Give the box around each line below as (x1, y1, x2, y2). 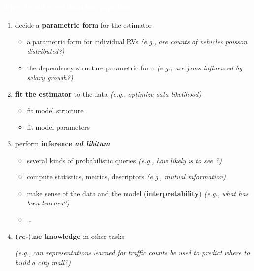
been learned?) (27, 198, 70, 208)
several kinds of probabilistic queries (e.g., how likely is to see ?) (27, 155, 222, 165)
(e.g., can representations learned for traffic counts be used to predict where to (15, 247, 250, 258)
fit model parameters (27, 122, 90, 132)
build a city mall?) (15, 257, 71, 267)
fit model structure (27, 105, 84, 115)
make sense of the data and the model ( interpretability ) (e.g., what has (27, 188, 249, 198)
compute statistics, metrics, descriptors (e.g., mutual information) (27, 171, 226, 182)
